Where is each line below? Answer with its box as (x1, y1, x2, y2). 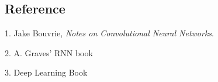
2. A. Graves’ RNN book (5, 46, 93, 59)
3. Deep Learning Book (5, 66, 88, 78)
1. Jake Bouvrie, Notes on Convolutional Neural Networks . (5, 27, 214, 39)
